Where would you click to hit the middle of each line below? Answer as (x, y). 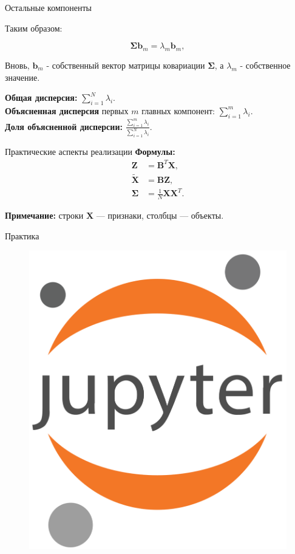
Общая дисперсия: (41, 97)
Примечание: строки (44, 215)
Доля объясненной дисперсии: (64, 126)
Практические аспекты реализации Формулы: (90, 152)
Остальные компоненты (48, 7)
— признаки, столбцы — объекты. (160, 215)
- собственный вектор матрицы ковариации (126, 65)
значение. (22, 77)
